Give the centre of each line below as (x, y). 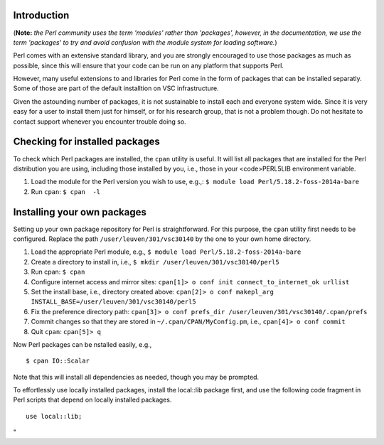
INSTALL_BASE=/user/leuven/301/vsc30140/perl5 (113, 302)
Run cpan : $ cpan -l (66, 191)
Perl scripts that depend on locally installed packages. (92, 400)
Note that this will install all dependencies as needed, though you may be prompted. (136, 377)
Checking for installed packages (86, 142)
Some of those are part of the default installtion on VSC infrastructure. (116, 88)
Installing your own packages (80, 212)
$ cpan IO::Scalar (58, 361)
